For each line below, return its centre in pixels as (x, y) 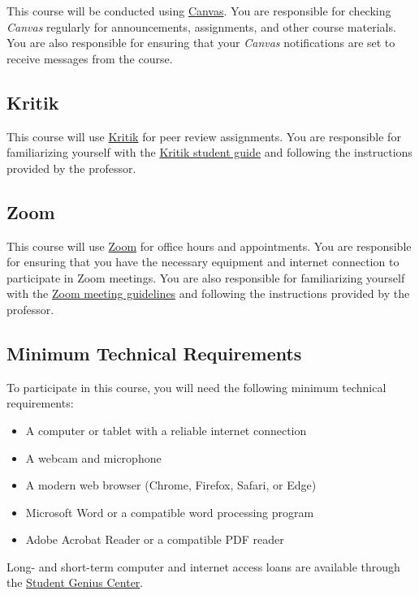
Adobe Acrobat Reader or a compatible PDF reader (155, 539)
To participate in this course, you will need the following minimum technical (197, 387)
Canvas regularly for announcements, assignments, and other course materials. (201, 26)
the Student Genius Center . (75, 582)
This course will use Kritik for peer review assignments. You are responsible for (204, 136)
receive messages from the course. (90, 58)
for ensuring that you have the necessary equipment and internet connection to (203, 262)
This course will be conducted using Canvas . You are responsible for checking (199, 11)
